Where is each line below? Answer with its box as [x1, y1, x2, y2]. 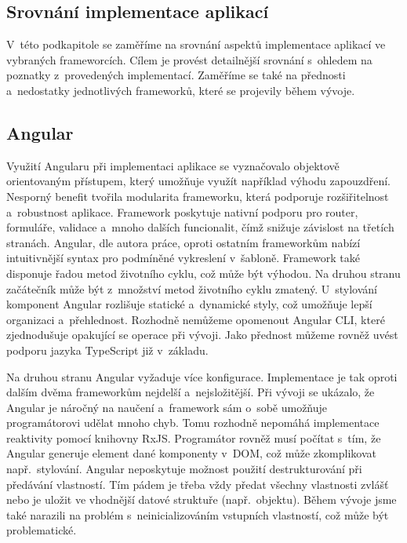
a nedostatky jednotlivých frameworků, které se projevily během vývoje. [6, 82, 355, 98]
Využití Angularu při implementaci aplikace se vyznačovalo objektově [6, 157, 340, 173]
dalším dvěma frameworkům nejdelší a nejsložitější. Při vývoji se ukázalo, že [6, 384, 375, 400]
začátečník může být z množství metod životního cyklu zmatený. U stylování [6, 280, 378, 297]
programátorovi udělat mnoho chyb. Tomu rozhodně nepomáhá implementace [6, 414, 380, 431]
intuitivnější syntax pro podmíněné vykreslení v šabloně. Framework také [6, 250, 361, 266]
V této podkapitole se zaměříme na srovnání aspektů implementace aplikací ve [6, 36, 386, 53]
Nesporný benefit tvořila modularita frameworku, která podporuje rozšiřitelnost [6, 188, 389, 204]
